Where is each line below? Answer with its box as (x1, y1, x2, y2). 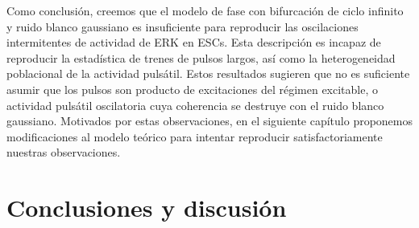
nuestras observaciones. (6, 144, 121, 161)
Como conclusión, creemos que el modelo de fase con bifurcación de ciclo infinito (6, 2, 404, 18)
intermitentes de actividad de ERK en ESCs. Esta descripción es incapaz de (6, 34, 381, 51)
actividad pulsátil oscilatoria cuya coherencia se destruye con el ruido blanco (6, 96, 384, 113)
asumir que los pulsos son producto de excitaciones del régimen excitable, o (6, 80, 378, 97)
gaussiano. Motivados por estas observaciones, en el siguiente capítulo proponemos (6, 112, 413, 129)
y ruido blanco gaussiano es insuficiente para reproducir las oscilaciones (6, 18, 359, 35)
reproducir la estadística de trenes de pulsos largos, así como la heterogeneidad (6, 49, 396, 66)
